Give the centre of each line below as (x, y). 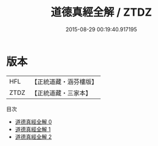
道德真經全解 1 (33, 129)
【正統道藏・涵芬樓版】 (65, 82)
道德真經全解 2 (33, 136)
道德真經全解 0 (33, 121)
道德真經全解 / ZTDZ (101, 12)
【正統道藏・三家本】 (62, 93)
